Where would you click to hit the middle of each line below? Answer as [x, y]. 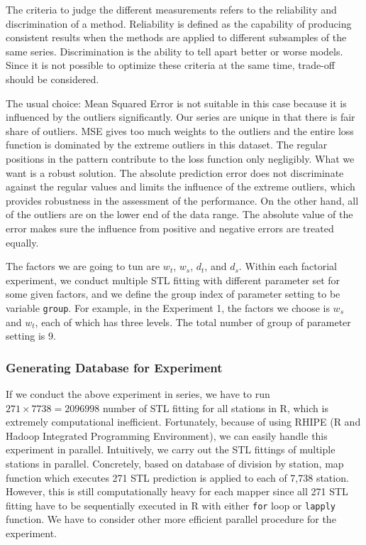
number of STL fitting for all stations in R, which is [215, 408]
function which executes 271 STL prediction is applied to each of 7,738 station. [177, 477]
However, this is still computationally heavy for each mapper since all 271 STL [177, 491]
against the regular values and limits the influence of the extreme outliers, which [181, 187]
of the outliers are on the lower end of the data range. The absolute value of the [179, 214]
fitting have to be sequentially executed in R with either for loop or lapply [171, 505]
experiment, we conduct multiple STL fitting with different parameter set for [173, 280]
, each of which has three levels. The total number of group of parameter [193, 322]
